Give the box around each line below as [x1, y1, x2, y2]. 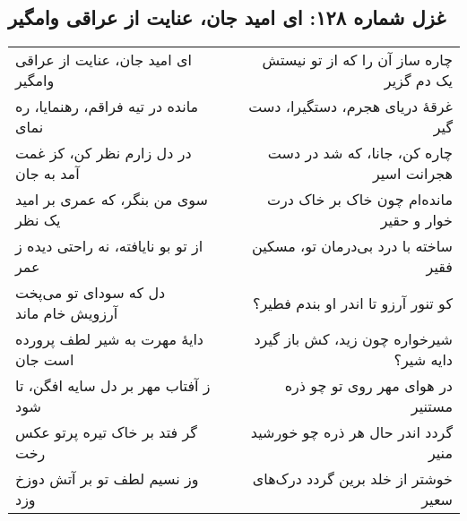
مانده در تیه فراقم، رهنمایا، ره [15, 96, 199, 117]
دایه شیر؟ [393, 349, 453, 371]
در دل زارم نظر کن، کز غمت [15, 142, 192, 164]
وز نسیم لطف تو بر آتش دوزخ [15, 468, 199, 490]
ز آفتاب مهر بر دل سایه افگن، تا [15, 375, 211, 397]
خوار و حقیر [380, 209, 453, 231]
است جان [15, 349, 74, 371]
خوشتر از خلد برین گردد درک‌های [252, 468, 453, 490]
